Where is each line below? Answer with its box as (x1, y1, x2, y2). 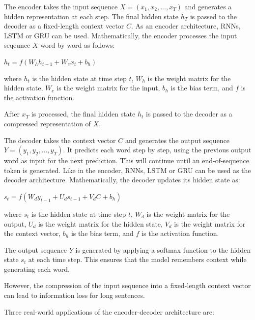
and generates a (184, 1, 232, 11)
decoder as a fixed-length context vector (4, 21, 124, 31)
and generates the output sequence (125, 135, 230, 145)
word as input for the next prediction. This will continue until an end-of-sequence (4, 155, 249, 166)
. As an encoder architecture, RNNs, (131, 21, 241, 31)
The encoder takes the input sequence (4, 1, 118, 11)
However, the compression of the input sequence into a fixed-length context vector (4, 280, 251, 291)
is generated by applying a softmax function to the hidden (75, 244, 251, 255)
